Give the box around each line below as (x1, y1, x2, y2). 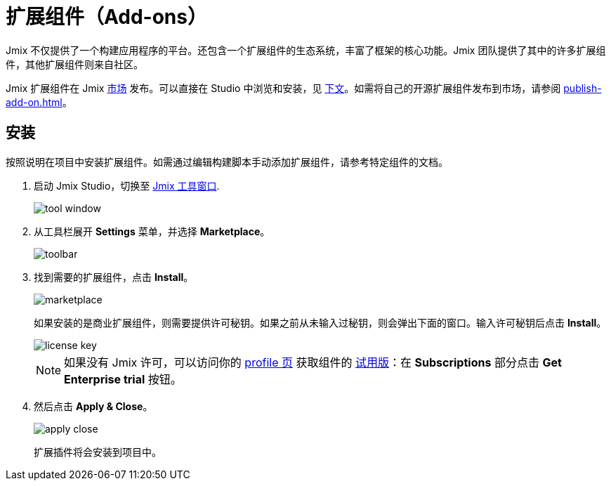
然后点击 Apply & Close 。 (34, 400, 153, 412)
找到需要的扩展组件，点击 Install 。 (34, 270, 194, 283)
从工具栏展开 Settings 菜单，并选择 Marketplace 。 (34, 225, 270, 237)
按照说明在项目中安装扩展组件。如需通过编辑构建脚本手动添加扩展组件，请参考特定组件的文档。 (6, 155, 448, 168)
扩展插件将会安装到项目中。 (34, 445, 162, 458)
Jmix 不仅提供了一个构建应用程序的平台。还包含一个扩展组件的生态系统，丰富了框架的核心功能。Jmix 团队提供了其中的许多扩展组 (6, 44, 606, 56)
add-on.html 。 (6, 96, 72, 108)
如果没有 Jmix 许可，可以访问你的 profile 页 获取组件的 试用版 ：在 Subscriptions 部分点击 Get (64, 355, 562, 369)
